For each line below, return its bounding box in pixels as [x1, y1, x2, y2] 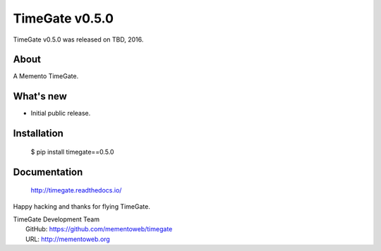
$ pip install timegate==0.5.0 [30, 147, 114, 156]
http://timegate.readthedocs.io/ [30, 186, 122, 195]
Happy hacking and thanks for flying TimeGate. [13, 202, 151, 211]
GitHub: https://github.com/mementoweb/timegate [25, 225, 173, 233]
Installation [13, 128, 64, 140]
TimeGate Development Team [13, 215, 100, 224]
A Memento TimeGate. [13, 72, 79, 80]
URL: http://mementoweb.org [25, 235, 111, 243]
